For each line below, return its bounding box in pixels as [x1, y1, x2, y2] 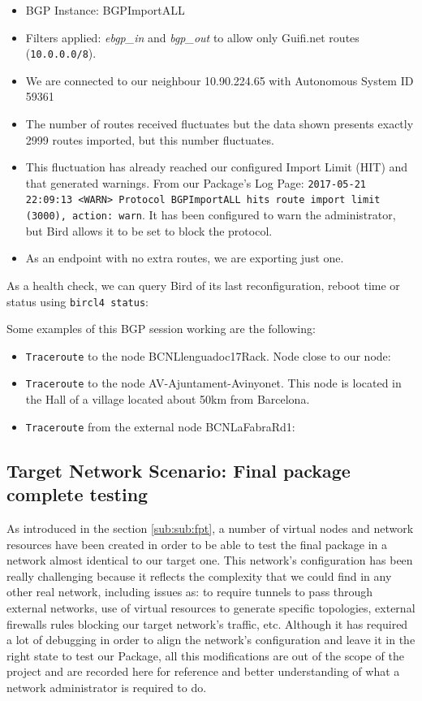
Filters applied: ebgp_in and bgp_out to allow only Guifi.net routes [25, 28, 360, 45]
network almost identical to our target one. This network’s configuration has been [6, 552, 413, 569]
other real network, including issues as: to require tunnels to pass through [6, 583, 373, 600]
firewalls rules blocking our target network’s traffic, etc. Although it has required [6, 615, 408, 632]
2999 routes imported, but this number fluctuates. [25, 131, 274, 148]
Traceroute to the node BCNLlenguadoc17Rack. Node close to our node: [25, 347, 391, 364]
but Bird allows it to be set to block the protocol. [25, 222, 273, 239]
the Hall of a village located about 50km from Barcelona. [25, 391, 310, 408]
